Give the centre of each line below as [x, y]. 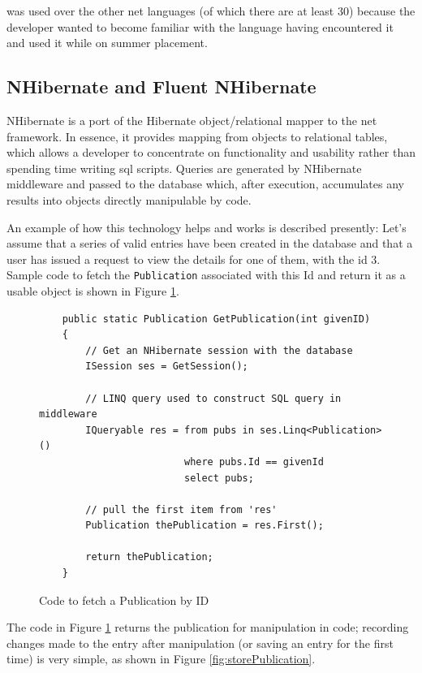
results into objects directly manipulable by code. [129, 199]
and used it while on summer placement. [107, 43]
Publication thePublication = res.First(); [205, 526]
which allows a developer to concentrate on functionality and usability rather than [211, 152]
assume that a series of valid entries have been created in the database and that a [210, 243]
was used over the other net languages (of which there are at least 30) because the [211, 11]
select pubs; [219, 478]
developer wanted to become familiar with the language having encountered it [200, 26]
